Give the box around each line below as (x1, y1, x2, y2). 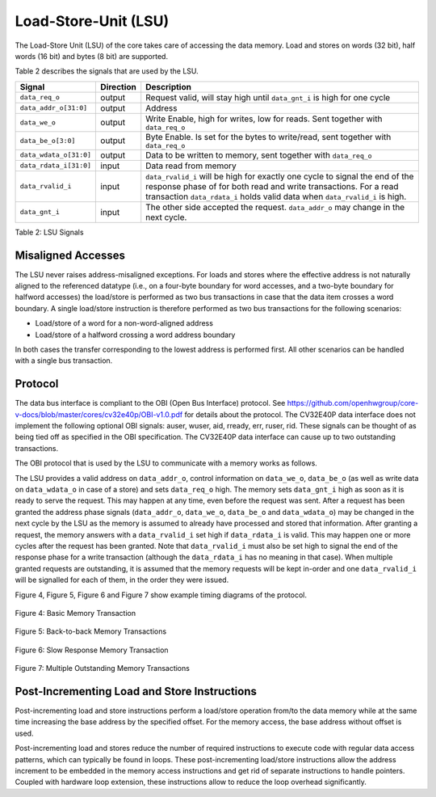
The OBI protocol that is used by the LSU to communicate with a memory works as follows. (15, 458, 318, 468)
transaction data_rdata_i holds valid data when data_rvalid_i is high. (145, 191, 407, 202)
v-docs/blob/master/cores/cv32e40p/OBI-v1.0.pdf (15, 409, 183, 420)
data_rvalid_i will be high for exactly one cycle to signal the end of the (145, 171, 414, 182)
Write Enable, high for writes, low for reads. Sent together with (145, 113, 383, 124)
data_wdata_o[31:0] (19, 150, 92, 159)
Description (145, 81, 191, 92)
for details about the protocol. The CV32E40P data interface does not (184, 409, 416, 420)
